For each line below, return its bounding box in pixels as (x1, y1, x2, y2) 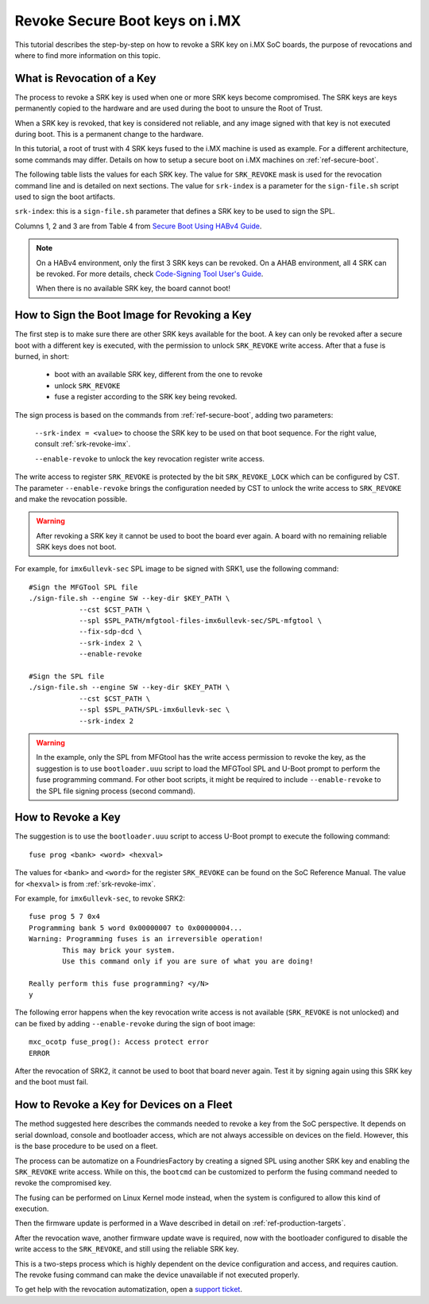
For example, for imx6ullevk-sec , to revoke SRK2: (14, 893, 186, 903)
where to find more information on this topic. (14, 50, 160, 60)
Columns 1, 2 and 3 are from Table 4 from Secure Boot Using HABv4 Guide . (14, 221, 262, 231)
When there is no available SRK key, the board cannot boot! (36, 283, 230, 294)
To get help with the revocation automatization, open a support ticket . (14, 1285, 242, 1294)
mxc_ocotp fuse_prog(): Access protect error (29, 1037, 210, 1046)
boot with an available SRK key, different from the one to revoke (54, 370, 263, 380)
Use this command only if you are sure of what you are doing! (62, 956, 314, 966)
